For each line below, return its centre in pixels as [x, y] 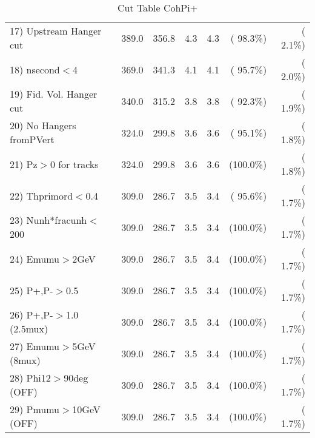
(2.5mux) [29, 328]
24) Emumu [35, 258]
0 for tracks [74, 164]
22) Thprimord [41, 195]
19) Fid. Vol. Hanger [54, 94]
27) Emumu [35, 346]
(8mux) [25, 360]
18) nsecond [35, 69]
